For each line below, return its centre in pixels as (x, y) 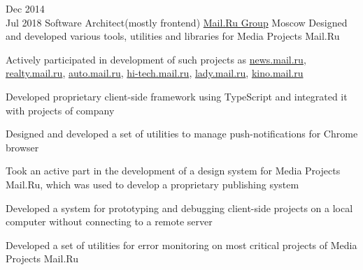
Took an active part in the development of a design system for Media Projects (173, 171)
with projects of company (60, 110)
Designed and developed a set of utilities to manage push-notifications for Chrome (182, 134)
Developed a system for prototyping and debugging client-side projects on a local (179, 208)
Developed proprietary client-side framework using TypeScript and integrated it (177, 96)
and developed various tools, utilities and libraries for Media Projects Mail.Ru (173, 36)
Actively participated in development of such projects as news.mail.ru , (156, 59)
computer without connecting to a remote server (109, 222)
